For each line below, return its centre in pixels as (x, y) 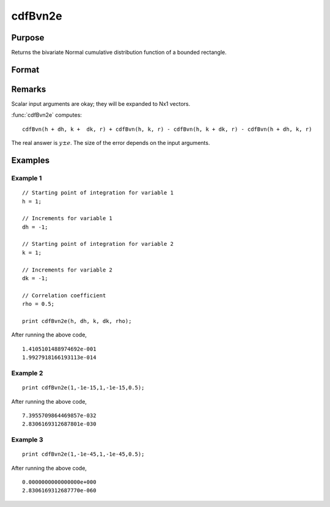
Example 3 (27, 440)
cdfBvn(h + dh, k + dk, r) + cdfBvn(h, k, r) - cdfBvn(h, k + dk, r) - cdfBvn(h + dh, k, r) (167, 129)
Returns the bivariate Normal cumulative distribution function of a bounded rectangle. (119, 53)
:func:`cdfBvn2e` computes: (47, 115)
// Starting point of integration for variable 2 (98, 244)
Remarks (29, 89)
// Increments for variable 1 (68, 218)
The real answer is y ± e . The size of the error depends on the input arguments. (111, 143)
